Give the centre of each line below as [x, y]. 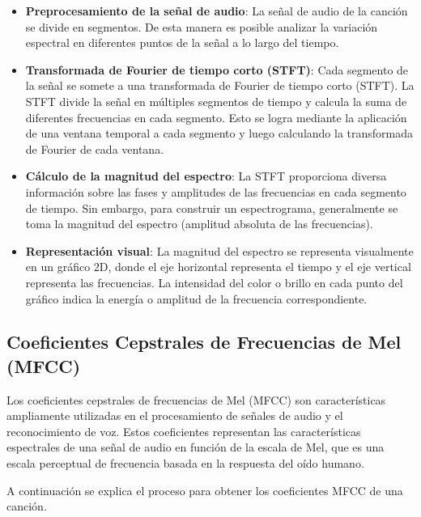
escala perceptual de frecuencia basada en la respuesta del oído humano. [185, 463]
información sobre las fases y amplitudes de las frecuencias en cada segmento [216, 191]
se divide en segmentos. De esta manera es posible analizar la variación [202, 26]
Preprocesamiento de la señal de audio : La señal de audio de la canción [217, 11]
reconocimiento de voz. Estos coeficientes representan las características [184, 431]
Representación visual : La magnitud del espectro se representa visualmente [219, 250]
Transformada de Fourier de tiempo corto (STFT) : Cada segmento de [217, 69]
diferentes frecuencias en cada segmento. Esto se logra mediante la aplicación [216, 117]
